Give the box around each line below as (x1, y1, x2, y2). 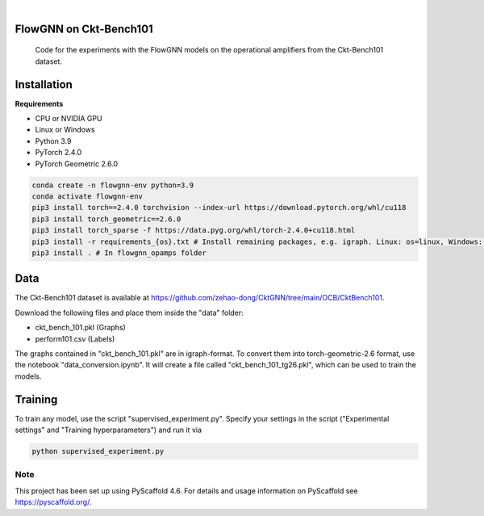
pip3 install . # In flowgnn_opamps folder (31, 248, 207, 258)
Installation (15, 78, 73, 91)
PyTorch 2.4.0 (35, 148, 82, 157)
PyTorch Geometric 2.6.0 (35, 158, 119, 169)
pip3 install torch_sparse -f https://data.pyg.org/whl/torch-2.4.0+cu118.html (31, 226, 356, 235)
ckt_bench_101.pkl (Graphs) (35, 323, 127, 333)
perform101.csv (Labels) (35, 334, 115, 343)
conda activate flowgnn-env (31, 192, 143, 201)
